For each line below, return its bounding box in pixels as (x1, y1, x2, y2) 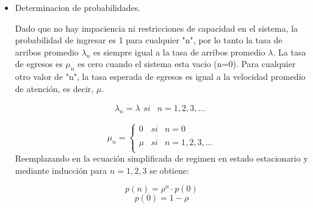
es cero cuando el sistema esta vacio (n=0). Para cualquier (77, 57, 296, 70)
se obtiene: (149, 163, 189, 176)
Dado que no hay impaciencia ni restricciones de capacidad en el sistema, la (15, 21, 298, 34)
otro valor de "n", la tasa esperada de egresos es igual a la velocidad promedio (15, 70, 306, 83)
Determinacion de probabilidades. (15, 1, 141, 13)
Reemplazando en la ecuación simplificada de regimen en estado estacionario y (15, 152, 308, 165)
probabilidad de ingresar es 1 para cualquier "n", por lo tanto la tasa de (15, 34, 282, 46)
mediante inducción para (15, 163, 107, 176)
